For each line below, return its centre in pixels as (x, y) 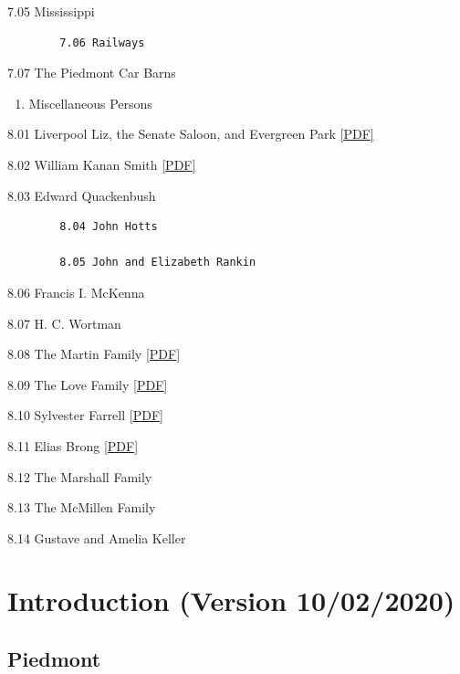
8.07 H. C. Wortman (64, 323)
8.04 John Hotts (109, 227)
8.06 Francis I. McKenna (76, 292)
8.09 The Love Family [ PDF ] (88, 384)
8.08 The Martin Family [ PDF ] (94, 354)
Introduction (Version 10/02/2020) (231, 600)
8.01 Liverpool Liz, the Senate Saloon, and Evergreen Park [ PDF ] (191, 134)
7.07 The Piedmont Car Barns (92, 73)
